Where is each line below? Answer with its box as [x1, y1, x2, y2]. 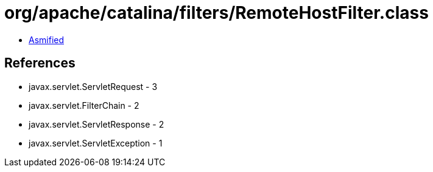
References [4, 55, 76, 71]
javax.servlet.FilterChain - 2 [29, 100, 139, 111]
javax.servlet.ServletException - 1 [29, 137, 163, 148]
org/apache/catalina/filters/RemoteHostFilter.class [4, 2, 429, 23]
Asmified [29, 34, 65, 45]
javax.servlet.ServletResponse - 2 [29, 119, 164, 129]
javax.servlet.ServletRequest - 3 [29, 81, 158, 92]
